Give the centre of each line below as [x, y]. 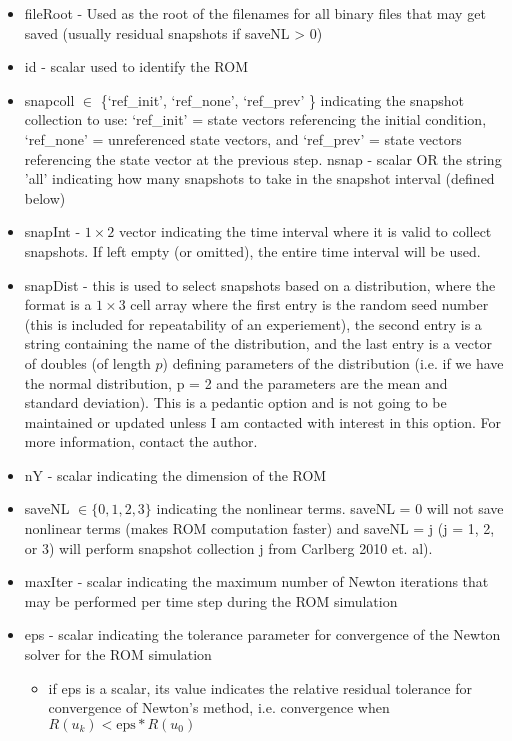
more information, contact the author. [141, 441]
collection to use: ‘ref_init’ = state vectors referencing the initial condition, [255, 119]
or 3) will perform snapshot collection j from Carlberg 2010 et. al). [228, 547]
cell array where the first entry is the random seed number [309, 304]
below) [45, 197]
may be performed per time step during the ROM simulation [211, 600]
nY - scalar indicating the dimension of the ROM [175, 474]
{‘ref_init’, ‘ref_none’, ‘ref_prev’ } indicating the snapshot [282, 99]
